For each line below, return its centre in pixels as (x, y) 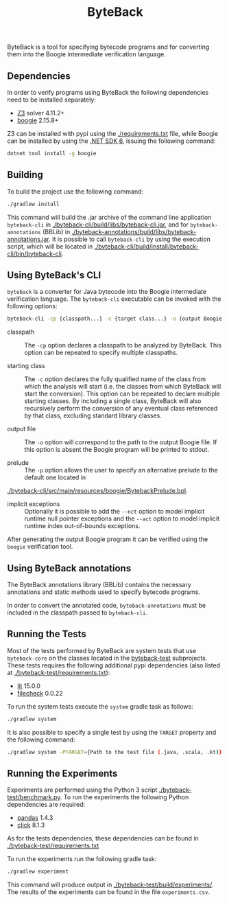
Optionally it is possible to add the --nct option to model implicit (114, 512)
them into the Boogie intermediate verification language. (86, 54)
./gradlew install (33, 204)
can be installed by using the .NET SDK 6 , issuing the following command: (111, 141)
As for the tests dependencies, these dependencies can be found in (103, 838)
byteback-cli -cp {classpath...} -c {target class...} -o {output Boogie (115, 319)
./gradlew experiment (38, 872)
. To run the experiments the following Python (124, 797)
